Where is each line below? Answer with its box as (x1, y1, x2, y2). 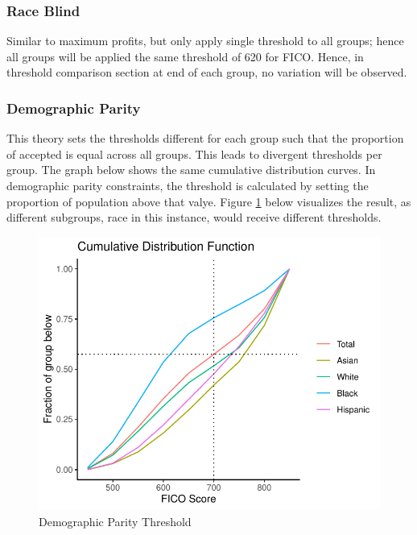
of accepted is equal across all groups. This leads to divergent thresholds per (6, 145, 382, 162)
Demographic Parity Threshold (39, 512, 192, 529)
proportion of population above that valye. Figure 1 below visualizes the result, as (6, 193, 411, 209)
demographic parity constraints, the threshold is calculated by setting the (6, 177, 369, 193)
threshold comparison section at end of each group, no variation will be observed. (6, 64, 407, 81)
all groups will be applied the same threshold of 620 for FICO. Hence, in (6, 48, 364, 64)
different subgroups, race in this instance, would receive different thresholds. (6, 209, 382, 226)
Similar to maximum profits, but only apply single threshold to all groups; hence (6, 32, 404, 49)
